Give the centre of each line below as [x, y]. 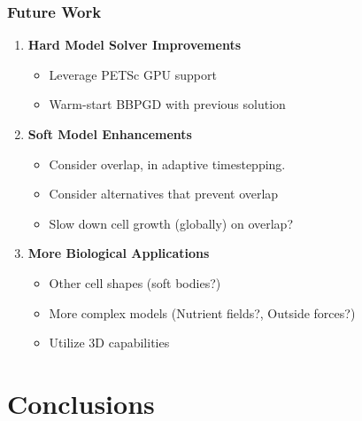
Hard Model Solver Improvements [135, 45]
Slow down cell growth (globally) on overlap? [171, 223]
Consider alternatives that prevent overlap [164, 194]
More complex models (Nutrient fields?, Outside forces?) [202, 312]
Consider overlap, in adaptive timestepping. [167, 164]
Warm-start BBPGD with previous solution [167, 104]
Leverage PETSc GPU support [133, 74]
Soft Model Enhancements [110, 134]
